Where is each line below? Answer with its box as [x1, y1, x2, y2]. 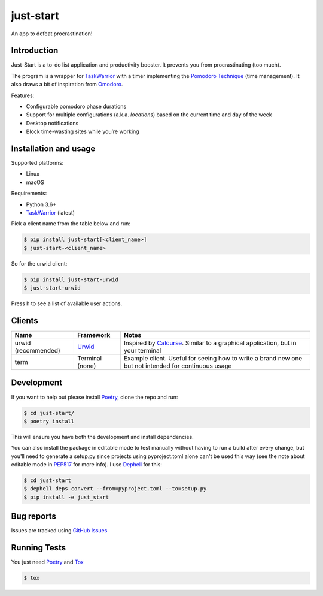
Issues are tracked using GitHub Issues [11, 527, 108, 534]
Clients [11, 315, 38, 326]
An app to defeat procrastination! [11, 30, 93, 37]
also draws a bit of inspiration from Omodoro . [11, 81, 123, 88]
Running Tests [11, 543, 66, 553]
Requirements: [11, 189, 47, 197]
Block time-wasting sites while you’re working [26, 128, 140, 135]
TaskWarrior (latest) [26, 209, 75, 216]
